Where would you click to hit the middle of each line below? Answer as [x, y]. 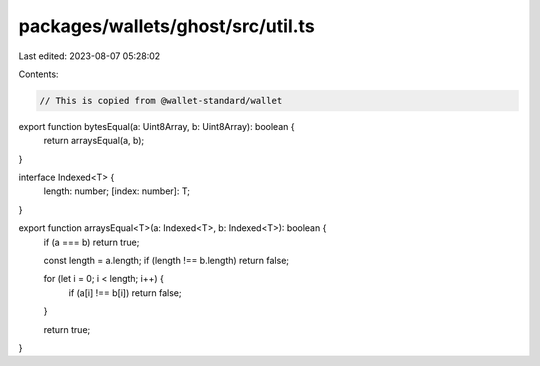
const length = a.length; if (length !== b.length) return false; [166, 261]
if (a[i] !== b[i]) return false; [125, 292]
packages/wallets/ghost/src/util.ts [166, 26]
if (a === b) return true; [91, 242]
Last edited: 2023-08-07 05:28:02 [89, 56]
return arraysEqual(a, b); [94, 141]
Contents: [38, 74]
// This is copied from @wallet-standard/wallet [161, 100]
